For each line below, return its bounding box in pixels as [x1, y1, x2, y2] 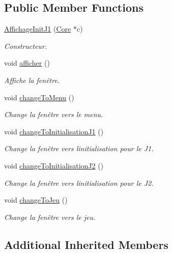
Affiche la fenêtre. [4, 74, 60, 85]
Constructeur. [4, 40, 47, 51]
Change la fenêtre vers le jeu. [4, 211, 96, 222]
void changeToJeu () [4, 194, 68, 205]
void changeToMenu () [4, 92, 74, 102]
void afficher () [4, 58, 50, 68]
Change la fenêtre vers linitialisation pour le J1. [4, 143, 154, 154]
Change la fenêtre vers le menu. [4, 109, 103, 120]
